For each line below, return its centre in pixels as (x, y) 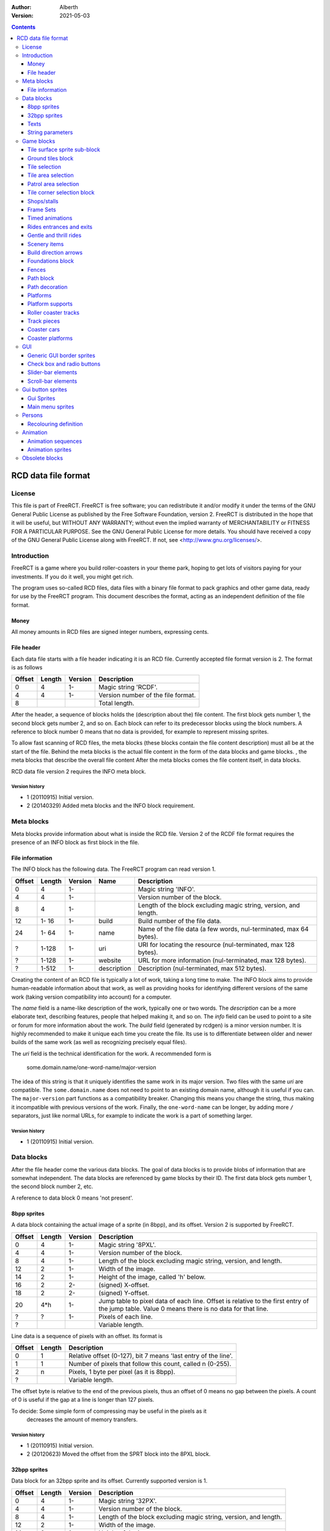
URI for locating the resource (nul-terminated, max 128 (216, 944)
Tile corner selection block (61, 192)
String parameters (50, 132)
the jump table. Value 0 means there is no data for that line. (184, 1309)
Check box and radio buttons (64, 364)
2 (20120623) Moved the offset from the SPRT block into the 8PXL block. (119, 1454)
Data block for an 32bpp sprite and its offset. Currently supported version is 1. (109, 1481)
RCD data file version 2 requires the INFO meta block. (79, 771)
